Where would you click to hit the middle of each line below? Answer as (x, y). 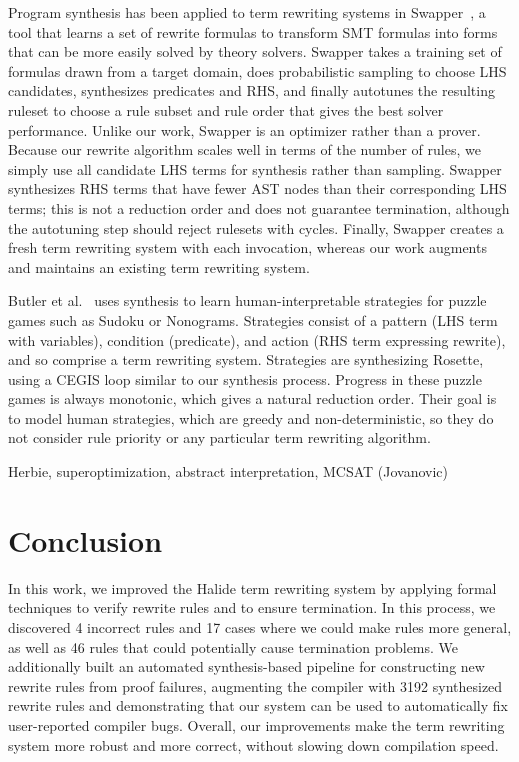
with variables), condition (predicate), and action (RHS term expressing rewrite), (257, 339)
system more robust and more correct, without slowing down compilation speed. (253, 744)
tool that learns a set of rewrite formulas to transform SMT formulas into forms (253, 31)
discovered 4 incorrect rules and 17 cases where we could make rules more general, (260, 626)
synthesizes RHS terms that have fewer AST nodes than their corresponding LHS (257, 188)
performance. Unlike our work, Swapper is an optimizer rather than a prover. (244, 129)
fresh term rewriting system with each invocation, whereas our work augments (247, 247)
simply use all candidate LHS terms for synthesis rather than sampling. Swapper (255, 168)
